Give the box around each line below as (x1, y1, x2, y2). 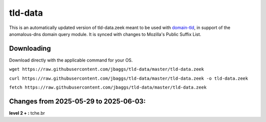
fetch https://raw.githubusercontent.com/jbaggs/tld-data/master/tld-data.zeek (9, 85, 207, 91)
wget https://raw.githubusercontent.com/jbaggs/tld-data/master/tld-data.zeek (9, 66, 204, 72)
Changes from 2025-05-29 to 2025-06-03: (9, 97, 146, 105)
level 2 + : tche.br (9, 110, 45, 116)
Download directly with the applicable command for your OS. (9, 57, 133, 63)
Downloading (9, 44, 51, 53)
